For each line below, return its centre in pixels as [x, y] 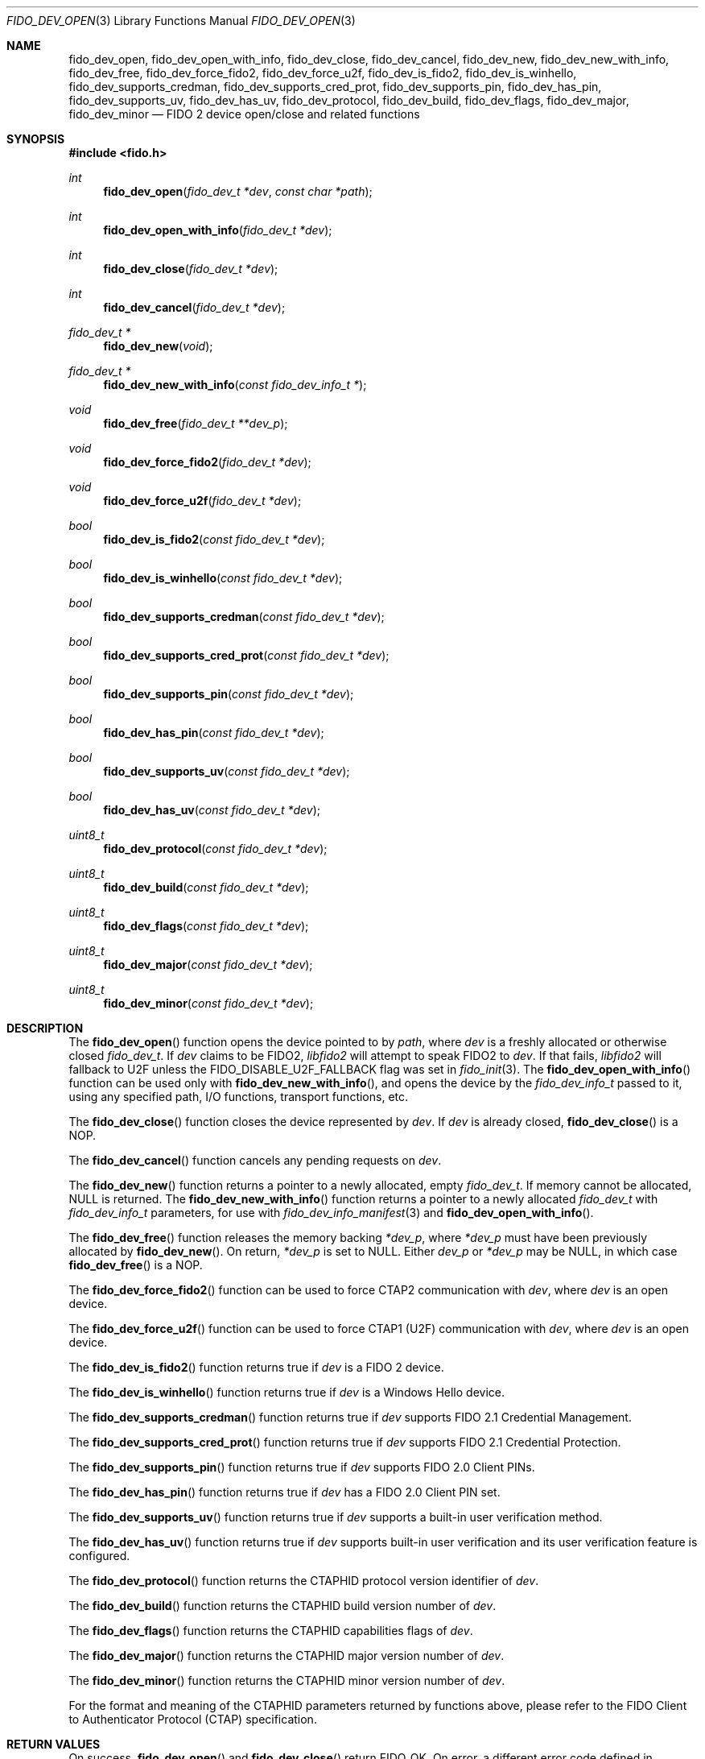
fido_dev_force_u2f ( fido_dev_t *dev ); [202, 501]
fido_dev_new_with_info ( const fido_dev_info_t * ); [235, 385]
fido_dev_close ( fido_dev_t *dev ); [191, 269]
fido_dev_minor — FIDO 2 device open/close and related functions [244, 114]
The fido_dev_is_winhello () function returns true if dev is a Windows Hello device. [287, 1392]
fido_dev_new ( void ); [158, 346]
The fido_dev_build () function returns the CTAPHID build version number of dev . [282, 1606]
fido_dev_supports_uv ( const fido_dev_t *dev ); [227, 771]
